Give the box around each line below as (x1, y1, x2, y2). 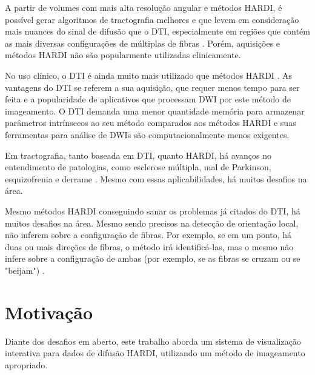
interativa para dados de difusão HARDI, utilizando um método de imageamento (5, 347, 305, 359)
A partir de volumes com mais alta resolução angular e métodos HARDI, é (5, 1, 282, 13)
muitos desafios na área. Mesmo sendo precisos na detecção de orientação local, (5, 216, 299, 229)
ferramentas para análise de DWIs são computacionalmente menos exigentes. (5, 128, 290, 141)
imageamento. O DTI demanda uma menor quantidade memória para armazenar (5, 104, 305, 117)
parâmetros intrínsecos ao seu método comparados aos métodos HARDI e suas (5, 116, 296, 129)
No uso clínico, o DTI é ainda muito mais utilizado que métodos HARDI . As (5, 68, 293, 81)
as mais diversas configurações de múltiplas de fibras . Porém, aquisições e (5, 36, 280, 49)
